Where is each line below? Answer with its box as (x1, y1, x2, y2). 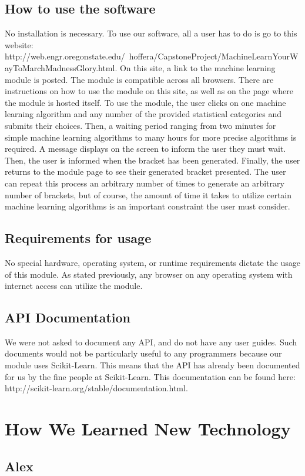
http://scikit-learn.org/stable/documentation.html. (5, 382, 188, 394)
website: (5, 38, 33, 51)
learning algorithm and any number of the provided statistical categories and (5, 108, 282, 120)
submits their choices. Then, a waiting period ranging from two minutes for (5, 119, 276, 131)
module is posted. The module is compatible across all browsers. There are (5, 73, 274, 85)
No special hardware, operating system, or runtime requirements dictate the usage (5, 256, 301, 268)
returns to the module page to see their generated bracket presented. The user (5, 165, 286, 178)
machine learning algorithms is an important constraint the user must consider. (5, 200, 290, 212)
